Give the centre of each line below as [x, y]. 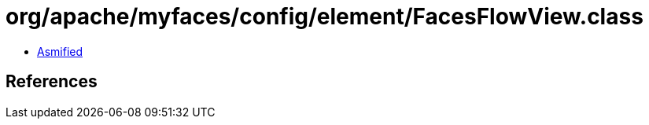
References [52, 82]
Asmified [60, 51]
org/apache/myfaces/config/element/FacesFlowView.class [324, 17]
